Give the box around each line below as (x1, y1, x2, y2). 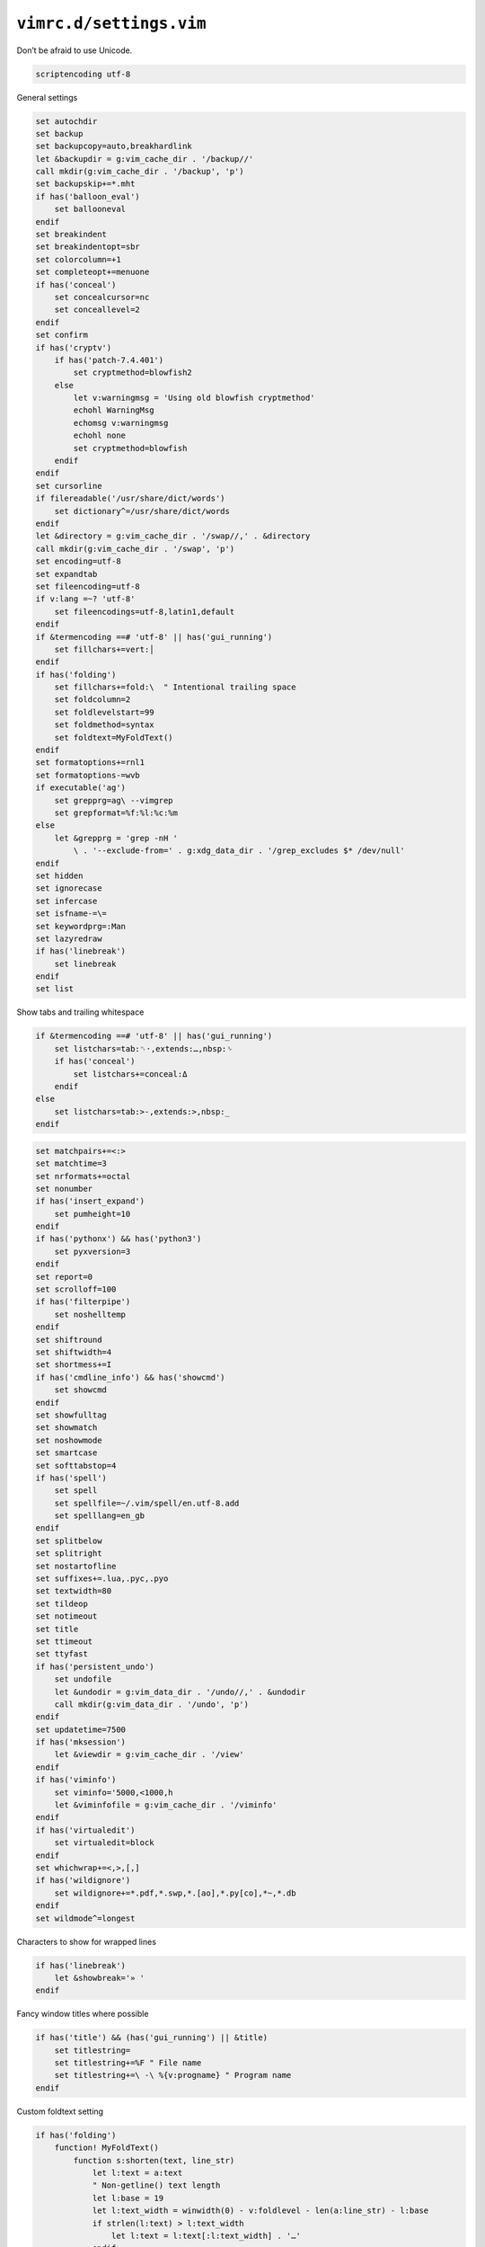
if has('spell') (35, 1472, 108, 1483)
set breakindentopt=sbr (35, 242, 141, 252)
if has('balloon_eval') (35, 191, 141, 201)
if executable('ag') (35, 783, 126, 793)
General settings (16, 92, 78, 102)
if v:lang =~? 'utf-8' (35, 594, 136, 604)
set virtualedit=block (54, 1838, 154, 1848)
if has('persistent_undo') (35, 1661, 154, 1672)
